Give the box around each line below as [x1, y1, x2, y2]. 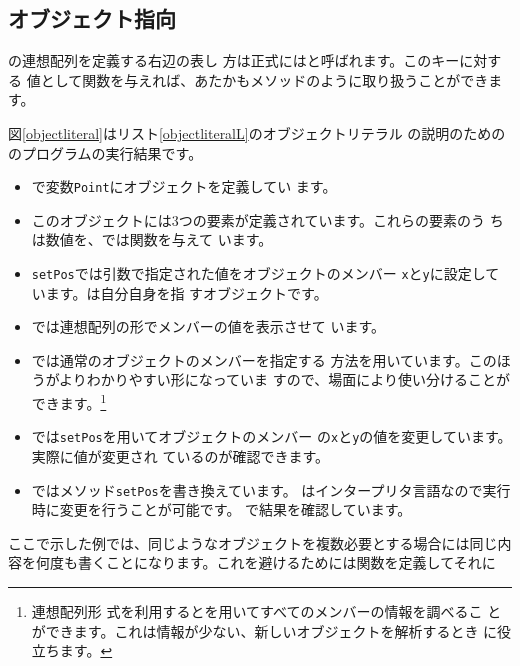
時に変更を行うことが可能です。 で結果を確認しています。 [31, 499, 412, 520]
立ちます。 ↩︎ [31, 640, 113, 661]
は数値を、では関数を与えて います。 [31, 229, 273, 250]
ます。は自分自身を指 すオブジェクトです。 [45, 282, 328, 303]
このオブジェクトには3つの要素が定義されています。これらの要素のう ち [31, 209, 504, 230]
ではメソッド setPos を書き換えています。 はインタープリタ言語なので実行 [31, 479, 511, 500]
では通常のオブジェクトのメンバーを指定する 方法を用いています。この [31, 349, 497, 370]
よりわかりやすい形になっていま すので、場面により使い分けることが [59, 369, 510, 390]
